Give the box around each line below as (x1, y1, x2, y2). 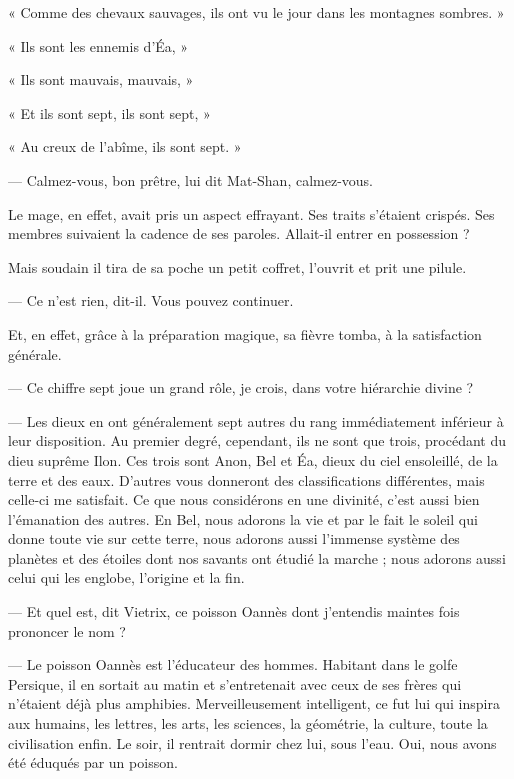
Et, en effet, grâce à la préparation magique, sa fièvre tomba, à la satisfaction (8, 323, 482, 344)
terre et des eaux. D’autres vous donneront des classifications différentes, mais (8, 469, 485, 490)
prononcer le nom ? (8, 620, 126, 641)
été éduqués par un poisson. (8, 752, 178, 773)
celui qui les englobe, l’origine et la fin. (8, 567, 245, 588)
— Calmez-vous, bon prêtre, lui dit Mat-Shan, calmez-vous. (8, 169, 374, 190)
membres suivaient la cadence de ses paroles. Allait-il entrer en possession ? (8, 223, 470, 244)
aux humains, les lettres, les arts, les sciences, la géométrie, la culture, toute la (8, 713, 488, 734)
